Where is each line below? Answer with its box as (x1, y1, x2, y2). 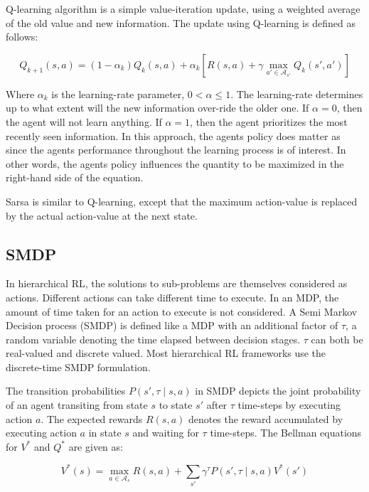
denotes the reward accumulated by (188, 411, 343, 426)
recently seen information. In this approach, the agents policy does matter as (6, 128, 341, 143)
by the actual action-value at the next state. (6, 208, 198, 223)
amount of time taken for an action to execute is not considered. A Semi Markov (6, 304, 358, 319)
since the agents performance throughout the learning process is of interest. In (6, 142, 346, 157)
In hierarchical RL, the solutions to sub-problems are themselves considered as (6, 276, 348, 291)
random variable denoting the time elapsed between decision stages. (6, 331, 301, 346)
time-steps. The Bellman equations (210, 425, 362, 440)
